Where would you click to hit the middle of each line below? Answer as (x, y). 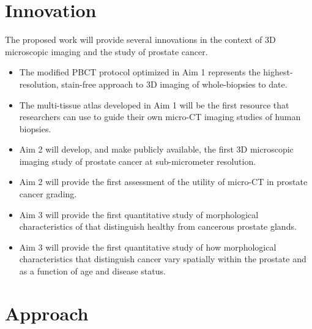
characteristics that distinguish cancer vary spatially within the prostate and (163, 259)
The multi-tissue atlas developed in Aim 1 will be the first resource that (154, 104)
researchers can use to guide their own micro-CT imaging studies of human (160, 117)
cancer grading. (48, 194)
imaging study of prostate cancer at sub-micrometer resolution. (138, 161)
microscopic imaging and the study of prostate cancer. (106, 51)
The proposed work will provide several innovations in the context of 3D (140, 40)
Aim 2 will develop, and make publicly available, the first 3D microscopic (156, 149)
